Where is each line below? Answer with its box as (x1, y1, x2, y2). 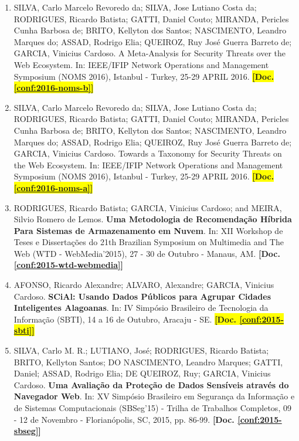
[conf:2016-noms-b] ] (13, 82, 94, 94)
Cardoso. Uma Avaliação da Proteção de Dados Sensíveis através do (13, 378, 289, 391)
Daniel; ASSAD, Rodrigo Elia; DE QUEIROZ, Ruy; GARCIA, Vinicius (13, 367, 271, 379)
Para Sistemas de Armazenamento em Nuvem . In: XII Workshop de (13, 224, 283, 236)
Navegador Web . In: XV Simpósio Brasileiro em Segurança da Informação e (13, 390, 295, 402)
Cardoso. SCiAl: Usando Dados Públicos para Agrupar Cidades (13, 290, 271, 302)
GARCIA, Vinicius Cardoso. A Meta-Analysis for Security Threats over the (13, 47, 286, 59)
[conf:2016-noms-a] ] (13, 181, 93, 194)
